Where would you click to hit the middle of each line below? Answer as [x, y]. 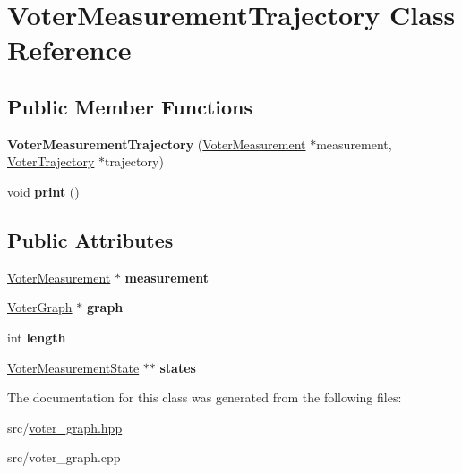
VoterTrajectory [51, 161]
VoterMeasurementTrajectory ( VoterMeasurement [157, 144]
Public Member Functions [130, 106]
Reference [69, 50]
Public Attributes [90, 239]
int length [37, 337]
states [178, 367]
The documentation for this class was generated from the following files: [205, 397]
